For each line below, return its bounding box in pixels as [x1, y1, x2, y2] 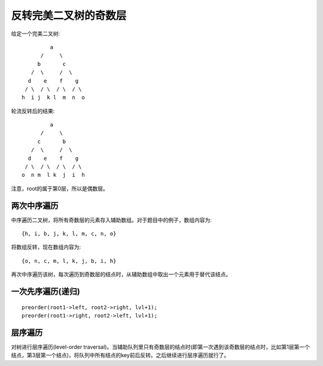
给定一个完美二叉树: [11, 30, 60, 37]
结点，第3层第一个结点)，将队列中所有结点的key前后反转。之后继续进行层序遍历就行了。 [11, 352, 230, 359]
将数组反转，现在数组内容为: [11, 243, 81, 251]
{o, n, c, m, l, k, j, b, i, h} [22, 258, 117, 264]
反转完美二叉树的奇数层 [11, 9, 127, 22]
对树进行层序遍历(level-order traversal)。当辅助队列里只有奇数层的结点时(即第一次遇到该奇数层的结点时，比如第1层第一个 [11, 343, 310, 350]
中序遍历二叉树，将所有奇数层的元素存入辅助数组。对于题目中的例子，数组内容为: [11, 216, 212, 223]
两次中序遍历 [11, 201, 59, 211]
